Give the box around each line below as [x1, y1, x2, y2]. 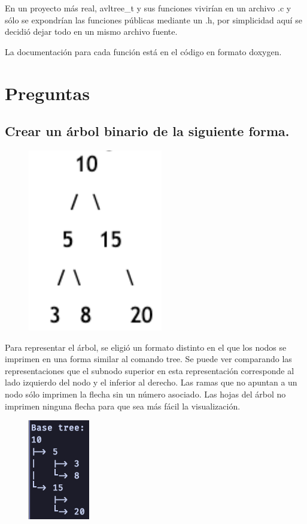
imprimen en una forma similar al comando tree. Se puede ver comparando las [5, 353, 292, 365]
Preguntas [5, 80, 90, 105]
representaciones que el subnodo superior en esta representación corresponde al [5, 364, 294, 377]
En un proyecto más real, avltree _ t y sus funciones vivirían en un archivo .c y [5, 2, 291, 14]
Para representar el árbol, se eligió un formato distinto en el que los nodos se [5, 341, 287, 353]
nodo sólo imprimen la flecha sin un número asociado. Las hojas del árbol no [5, 387, 286, 400]
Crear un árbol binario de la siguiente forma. [5, 122, 290, 140]
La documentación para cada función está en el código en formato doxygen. [5, 45, 282, 58]
